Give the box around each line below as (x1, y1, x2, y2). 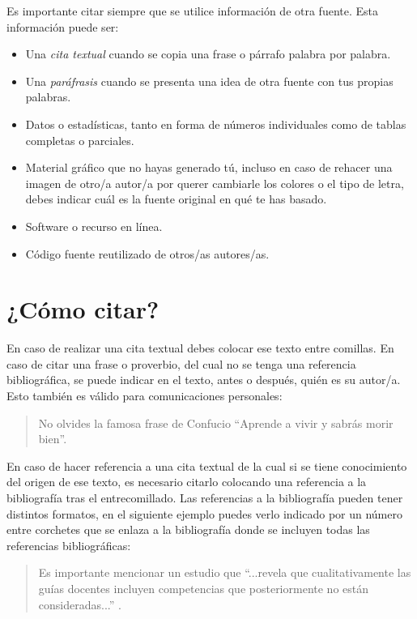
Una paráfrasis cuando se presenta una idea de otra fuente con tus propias (25, 72, 394, 89)
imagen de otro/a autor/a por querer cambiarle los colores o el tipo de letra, (25, 174, 404, 191)
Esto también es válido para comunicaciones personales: (6, 387, 283, 404)
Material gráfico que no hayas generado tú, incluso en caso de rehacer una (25, 159, 393, 176)
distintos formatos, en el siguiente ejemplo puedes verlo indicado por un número (6, 505, 402, 522)
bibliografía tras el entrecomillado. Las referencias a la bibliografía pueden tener (6, 489, 403, 506)
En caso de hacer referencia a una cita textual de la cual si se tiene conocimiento (6, 457, 407, 474)
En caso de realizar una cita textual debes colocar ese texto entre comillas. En (6, 339, 394, 356)
